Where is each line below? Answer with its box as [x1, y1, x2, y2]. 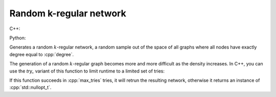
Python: [9, 35, 26, 41]
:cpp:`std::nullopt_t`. [9, 84, 52, 90]
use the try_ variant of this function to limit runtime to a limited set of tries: [9, 68, 165, 74]
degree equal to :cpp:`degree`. [9, 51, 74, 57]
